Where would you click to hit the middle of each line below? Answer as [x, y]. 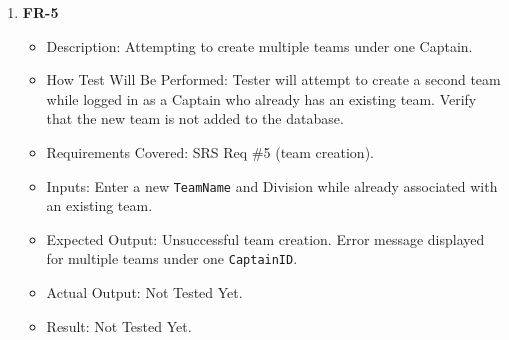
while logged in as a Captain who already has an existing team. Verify [261, 98]
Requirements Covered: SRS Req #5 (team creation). [210, 151]
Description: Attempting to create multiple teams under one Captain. [259, 45]
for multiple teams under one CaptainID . [172, 258]
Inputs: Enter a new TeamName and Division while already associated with [272, 185]
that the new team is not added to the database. [195, 118]
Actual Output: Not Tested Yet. [144, 292]
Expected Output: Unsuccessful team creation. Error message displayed [265, 238]
